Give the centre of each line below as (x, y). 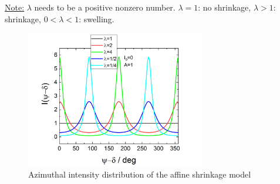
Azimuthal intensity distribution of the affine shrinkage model (140, 174)
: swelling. (97, 18)
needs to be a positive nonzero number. (105, 7)
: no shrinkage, (225, 7)
